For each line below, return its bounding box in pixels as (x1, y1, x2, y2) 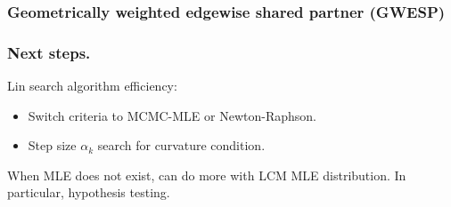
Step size (28, 136, 77, 155)
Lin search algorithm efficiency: (7, 76, 177, 95)
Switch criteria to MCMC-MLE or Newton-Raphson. (28, 106, 316, 124)
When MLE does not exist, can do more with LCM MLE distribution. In (7, 165, 406, 184)
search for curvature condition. (97, 136, 266, 155)
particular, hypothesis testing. (7, 183, 170, 202)
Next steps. (7, 41, 91, 63)
